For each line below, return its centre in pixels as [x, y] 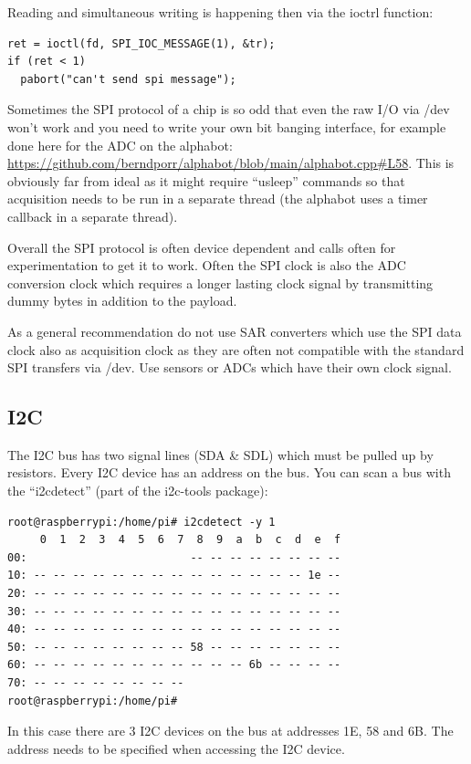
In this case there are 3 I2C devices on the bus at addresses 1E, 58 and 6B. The [230, 731]
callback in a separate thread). [93, 216]
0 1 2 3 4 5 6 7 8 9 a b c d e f [190, 540]
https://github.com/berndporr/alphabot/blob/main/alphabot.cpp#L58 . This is [231, 163]
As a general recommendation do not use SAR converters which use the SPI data [235, 331]
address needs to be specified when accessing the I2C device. [176, 748]
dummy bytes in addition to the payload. [122, 301]
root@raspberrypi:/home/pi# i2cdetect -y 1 [141, 522]
